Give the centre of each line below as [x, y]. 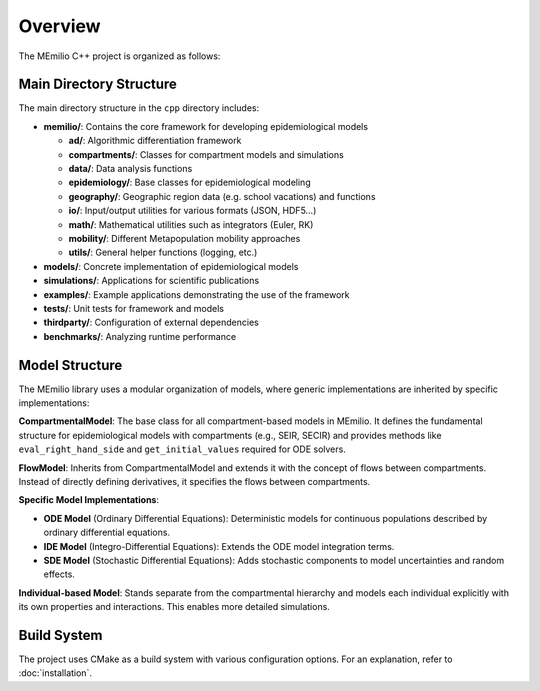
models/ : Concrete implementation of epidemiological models [171, 266]
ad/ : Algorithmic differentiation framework [155, 141]
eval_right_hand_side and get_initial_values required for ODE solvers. [182, 449]
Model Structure [70, 365]
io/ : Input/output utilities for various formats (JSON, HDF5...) [192, 211]
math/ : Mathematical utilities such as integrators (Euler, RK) [191, 224]
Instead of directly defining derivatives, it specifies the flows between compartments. [194, 481]
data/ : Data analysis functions [130, 169]
